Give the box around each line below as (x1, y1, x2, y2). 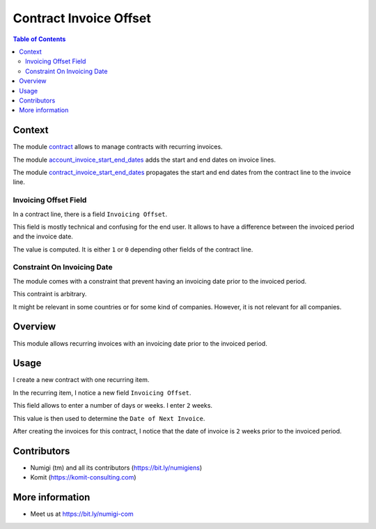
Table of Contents (13, 35, 66, 43)
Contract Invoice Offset (13, 10, 151, 26)
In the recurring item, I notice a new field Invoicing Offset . (13, 388, 191, 397)
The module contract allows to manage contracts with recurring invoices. (13, 143, 223, 151)
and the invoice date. (13, 232, 73, 240)
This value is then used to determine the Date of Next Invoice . (13, 414, 205, 422)
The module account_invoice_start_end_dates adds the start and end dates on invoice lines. (13, 155, 276, 164)
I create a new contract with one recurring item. (13, 376, 150, 384)
